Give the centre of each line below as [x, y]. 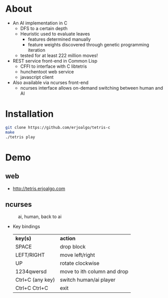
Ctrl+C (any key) [35, 280]
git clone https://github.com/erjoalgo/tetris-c [58, 127]
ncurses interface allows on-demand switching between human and [92, 88]
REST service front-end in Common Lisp [55, 61]
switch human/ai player [88, 280]
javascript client [37, 77]
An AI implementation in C [40, 23]
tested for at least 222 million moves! [59, 55]
